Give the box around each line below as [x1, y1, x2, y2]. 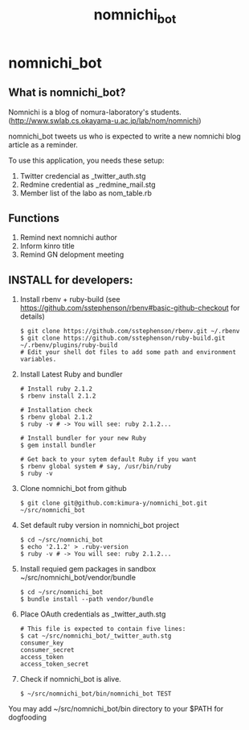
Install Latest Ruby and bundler [19, 369, 123, 379]
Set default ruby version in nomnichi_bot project [19, 521, 179, 530]
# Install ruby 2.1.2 [19, 385, 92, 394]
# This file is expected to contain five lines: [19, 625, 186, 633]
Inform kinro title [19, 241, 75, 251]
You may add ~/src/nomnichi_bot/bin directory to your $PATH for [8, 704, 224, 714]
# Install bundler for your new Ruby [19, 435, 147, 443]
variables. [19, 356, 57, 364]
